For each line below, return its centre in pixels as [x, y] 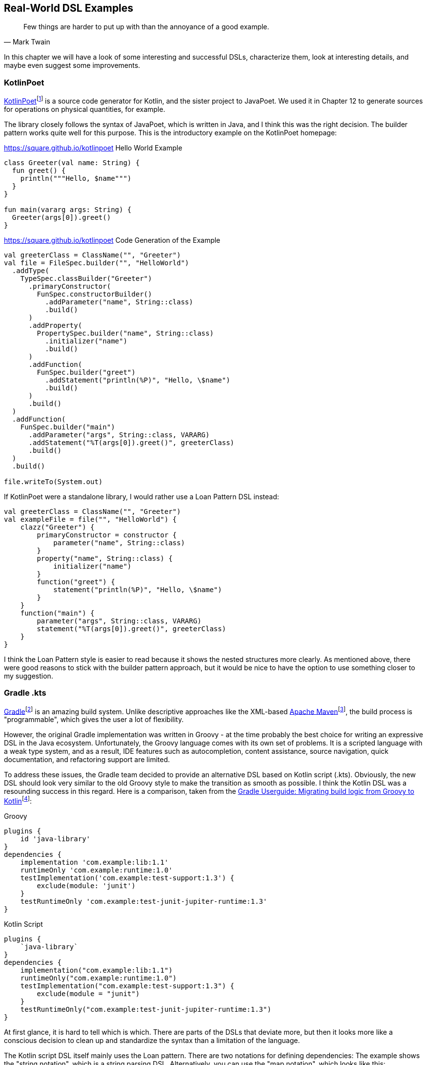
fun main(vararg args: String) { [68, 209]
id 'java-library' [55, 839]
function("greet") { [76, 582]
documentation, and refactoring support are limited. [87, 760]
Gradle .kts [25, 693]
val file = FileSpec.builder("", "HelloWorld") [97, 263]
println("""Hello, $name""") [76, 178]
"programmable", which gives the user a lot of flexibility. [94, 720]
